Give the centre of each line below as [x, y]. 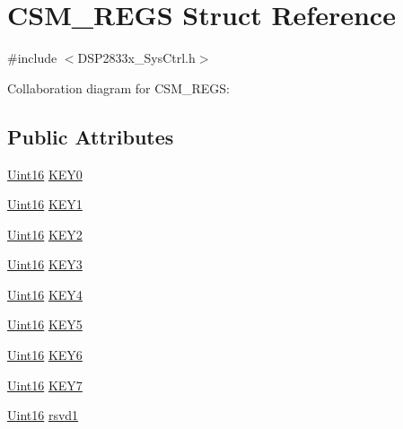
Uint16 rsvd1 [43, 415]
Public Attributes [91, 136]
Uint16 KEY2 [45, 234]
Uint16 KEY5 [45, 324]
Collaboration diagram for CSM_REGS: [118, 88]
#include [32, 58]
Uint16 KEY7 [45, 385]
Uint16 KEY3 [45, 264]
